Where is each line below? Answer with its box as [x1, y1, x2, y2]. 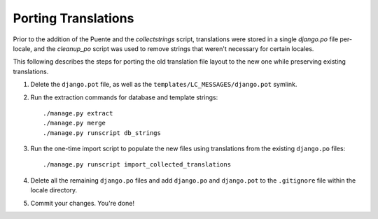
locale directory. [30, 186, 78, 195]
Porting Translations [13, 10, 134, 26]
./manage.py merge [43, 119, 106, 127]
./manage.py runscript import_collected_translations [43, 161, 231, 169]
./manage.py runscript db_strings [43, 129, 161, 136]
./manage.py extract [43, 109, 113, 117]
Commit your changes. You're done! [30, 199, 134, 207]
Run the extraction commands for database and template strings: [30, 93, 218, 101]
